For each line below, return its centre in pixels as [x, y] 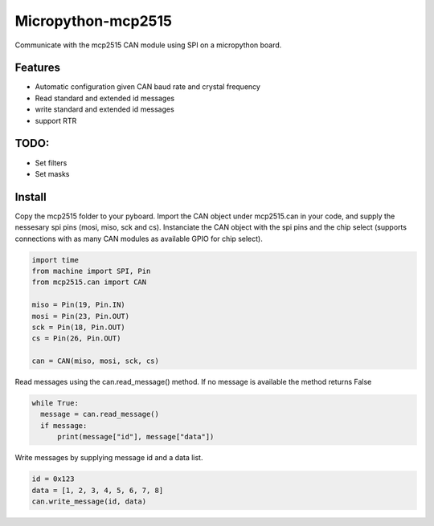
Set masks [52, 173]
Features [37, 68]
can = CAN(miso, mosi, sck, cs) [96, 361]
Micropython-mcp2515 [94, 21]
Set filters [51, 163]
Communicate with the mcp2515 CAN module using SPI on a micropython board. [148, 45]
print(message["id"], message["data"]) [136, 437]
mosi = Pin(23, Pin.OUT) [81, 316]
